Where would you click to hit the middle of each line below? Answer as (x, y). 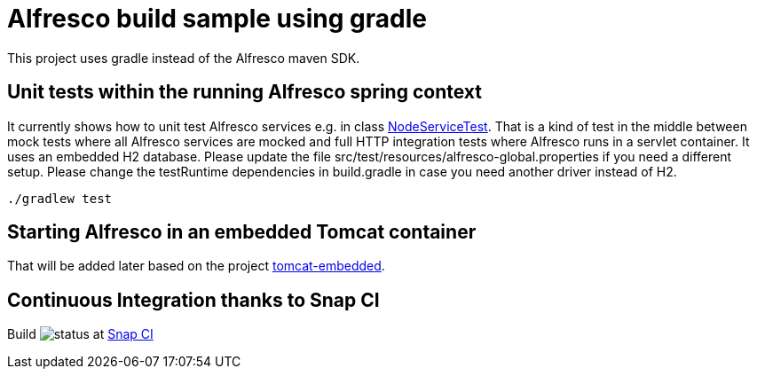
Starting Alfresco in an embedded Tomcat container (242, 232)
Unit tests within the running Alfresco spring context (244, 92)
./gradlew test (60, 198)
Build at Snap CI (80, 334)
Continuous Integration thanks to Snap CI (193, 300)
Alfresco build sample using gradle (217, 19)
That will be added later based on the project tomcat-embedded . (196, 266)
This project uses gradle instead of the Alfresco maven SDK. (184, 58)
